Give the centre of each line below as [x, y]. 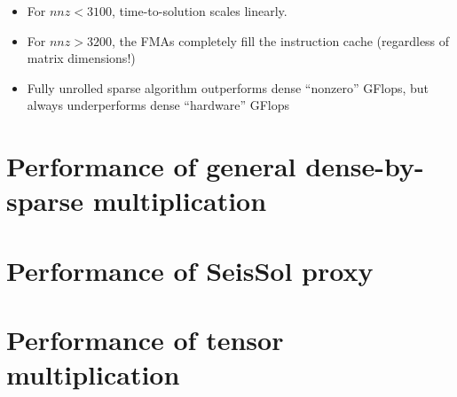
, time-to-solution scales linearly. [199, 11]
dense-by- [365, 166]
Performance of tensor [145, 340]
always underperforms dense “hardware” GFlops [158, 105]
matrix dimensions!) [81, 58]
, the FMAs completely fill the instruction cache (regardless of [280, 40]
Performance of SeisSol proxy [190, 270]
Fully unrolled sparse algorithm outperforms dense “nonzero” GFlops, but [228, 87]
